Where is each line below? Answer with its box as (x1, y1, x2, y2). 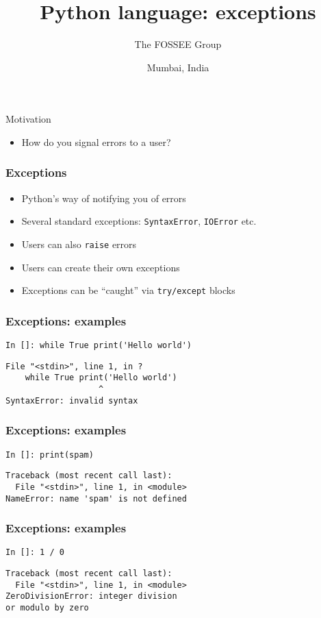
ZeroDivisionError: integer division (5, 591, 177, 602)
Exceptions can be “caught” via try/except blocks (21, 283, 235, 297)
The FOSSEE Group (134, 37, 222, 51)
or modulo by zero (5, 603, 89, 613)
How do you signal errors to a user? (21, 134, 171, 149)
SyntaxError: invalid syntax (5, 395, 138, 406)
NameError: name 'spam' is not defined (5, 493, 187, 504)
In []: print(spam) (5, 449, 94, 460)
